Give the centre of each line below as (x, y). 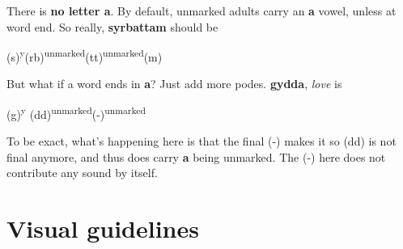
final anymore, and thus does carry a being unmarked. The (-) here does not (196, 156)
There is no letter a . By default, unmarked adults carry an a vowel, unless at (201, 11)
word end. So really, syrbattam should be (112, 26)
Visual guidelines (103, 228)
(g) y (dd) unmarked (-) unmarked (76, 113)
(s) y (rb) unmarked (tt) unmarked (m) (85, 55)
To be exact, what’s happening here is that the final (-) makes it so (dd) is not (201, 141)
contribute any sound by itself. (82, 173)
